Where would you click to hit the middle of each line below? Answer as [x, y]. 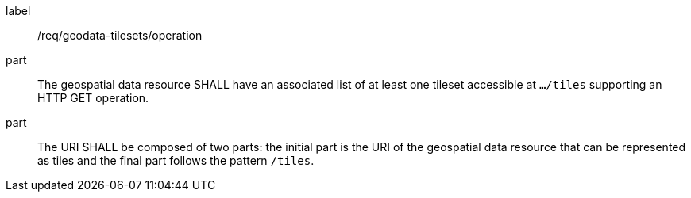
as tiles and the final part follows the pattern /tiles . [176, 160]
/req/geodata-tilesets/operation [120, 35]
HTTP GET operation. [93, 98]
